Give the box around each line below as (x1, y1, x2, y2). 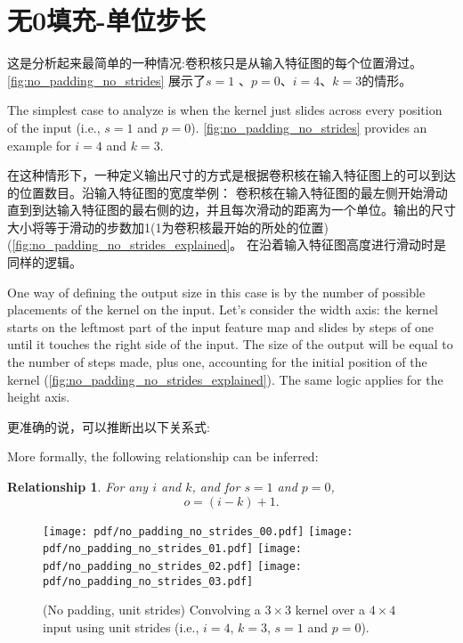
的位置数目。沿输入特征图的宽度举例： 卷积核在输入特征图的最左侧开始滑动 (7, 183, 448, 201)
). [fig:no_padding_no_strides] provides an (191, 118, 427, 136)
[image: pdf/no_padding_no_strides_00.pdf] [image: (43, 525, 353, 538)
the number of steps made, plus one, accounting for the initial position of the (7, 353, 427, 371)
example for (7, 135, 71, 154)
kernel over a (295, 600, 365, 619)
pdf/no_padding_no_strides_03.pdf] (43, 574, 254, 588)
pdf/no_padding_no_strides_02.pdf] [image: (43, 559, 303, 573)
